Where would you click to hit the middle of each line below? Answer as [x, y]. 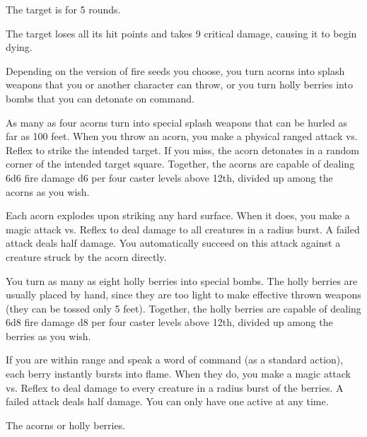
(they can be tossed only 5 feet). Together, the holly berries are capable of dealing [183, 308]
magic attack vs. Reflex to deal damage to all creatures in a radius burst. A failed [183, 229]
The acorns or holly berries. [66, 425]
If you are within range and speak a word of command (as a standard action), [175, 360]
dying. [19, 47]
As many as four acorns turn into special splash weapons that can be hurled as [176, 122]
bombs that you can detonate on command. [100, 98]
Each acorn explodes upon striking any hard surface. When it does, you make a [178, 215]
